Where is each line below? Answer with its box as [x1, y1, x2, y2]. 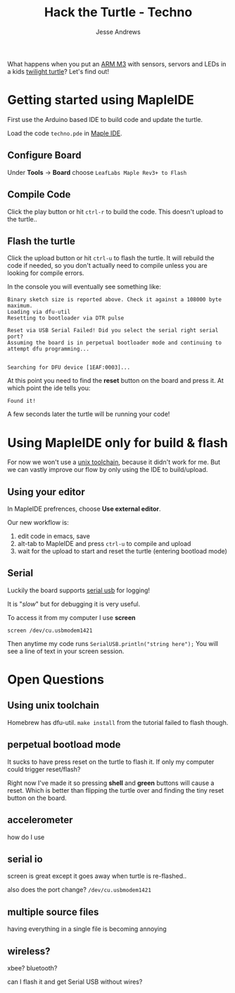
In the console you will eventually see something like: [7, 283, 162, 291]
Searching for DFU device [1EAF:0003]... [7, 364, 131, 371]
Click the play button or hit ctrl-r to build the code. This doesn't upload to [7, 207, 224, 216]
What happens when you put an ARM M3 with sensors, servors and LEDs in [7, 59, 227, 68]
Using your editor [7, 486, 86, 498]
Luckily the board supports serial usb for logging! [7, 586, 150, 595]
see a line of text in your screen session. [7, 647, 125, 655]
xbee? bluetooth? [7, 963, 58, 972]
